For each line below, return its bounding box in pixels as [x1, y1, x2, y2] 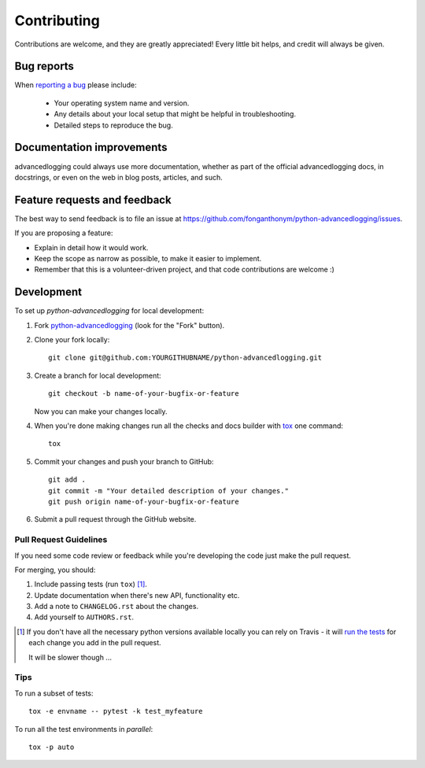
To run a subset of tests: [14, 689, 94, 698]
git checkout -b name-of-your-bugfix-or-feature [48, 390, 239, 398]
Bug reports [14, 60, 75, 73]
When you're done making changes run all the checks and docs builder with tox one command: [34, 421, 344, 430]
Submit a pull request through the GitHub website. [34, 515, 197, 524]
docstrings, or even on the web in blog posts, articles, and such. [14, 172, 224, 182]
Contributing [14, 12, 100, 29]
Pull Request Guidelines [14, 534, 108, 545]
